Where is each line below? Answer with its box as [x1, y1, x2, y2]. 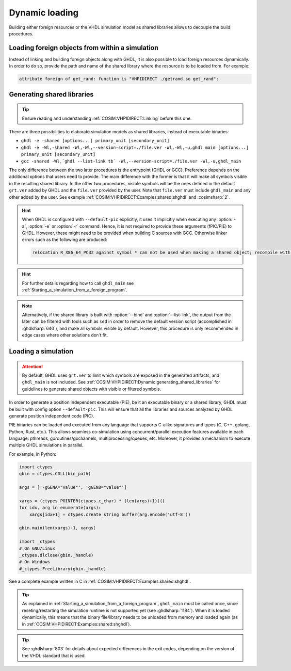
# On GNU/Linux [19, 545, 55, 551]
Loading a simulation [9, 347, 74, 355]
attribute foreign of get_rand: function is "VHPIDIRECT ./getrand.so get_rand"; [19, 76, 219, 82]
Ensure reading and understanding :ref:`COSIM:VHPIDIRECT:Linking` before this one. [22, 115, 192, 121]
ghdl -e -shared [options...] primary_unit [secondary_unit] [21, 138, 170, 144]
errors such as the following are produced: [22, 237, 108, 242]
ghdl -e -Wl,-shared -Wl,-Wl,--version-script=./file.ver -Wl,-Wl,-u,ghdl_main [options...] [21, 144, 249, 150]
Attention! [22, 364, 43, 369]
